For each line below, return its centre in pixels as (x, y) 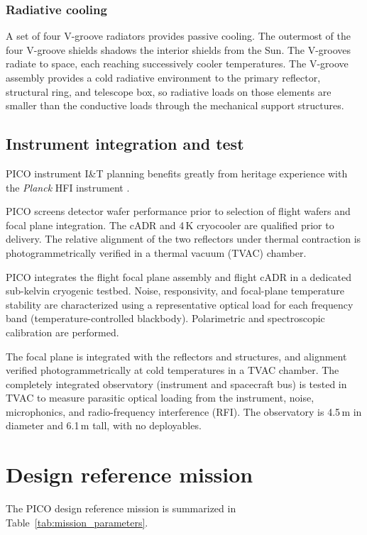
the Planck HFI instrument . (68, 187)
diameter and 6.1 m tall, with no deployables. (104, 425)
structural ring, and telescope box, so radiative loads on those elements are (169, 91)
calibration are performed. (62, 332)
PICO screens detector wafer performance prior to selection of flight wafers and (178, 211)
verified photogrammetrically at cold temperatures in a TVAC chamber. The (172, 370)
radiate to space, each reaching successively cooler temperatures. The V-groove (177, 64)
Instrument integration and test (125, 144)
